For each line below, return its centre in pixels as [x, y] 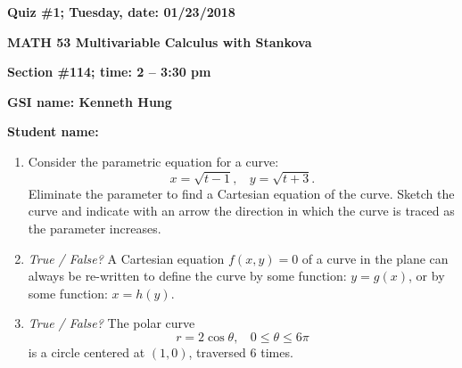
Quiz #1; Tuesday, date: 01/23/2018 [121, 12]
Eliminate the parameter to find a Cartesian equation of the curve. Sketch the [241, 193]
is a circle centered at [87, 352]
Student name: [53, 131]
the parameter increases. [95, 228]
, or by [427, 276]
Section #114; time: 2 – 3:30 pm [109, 72]
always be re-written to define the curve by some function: [187, 276]
